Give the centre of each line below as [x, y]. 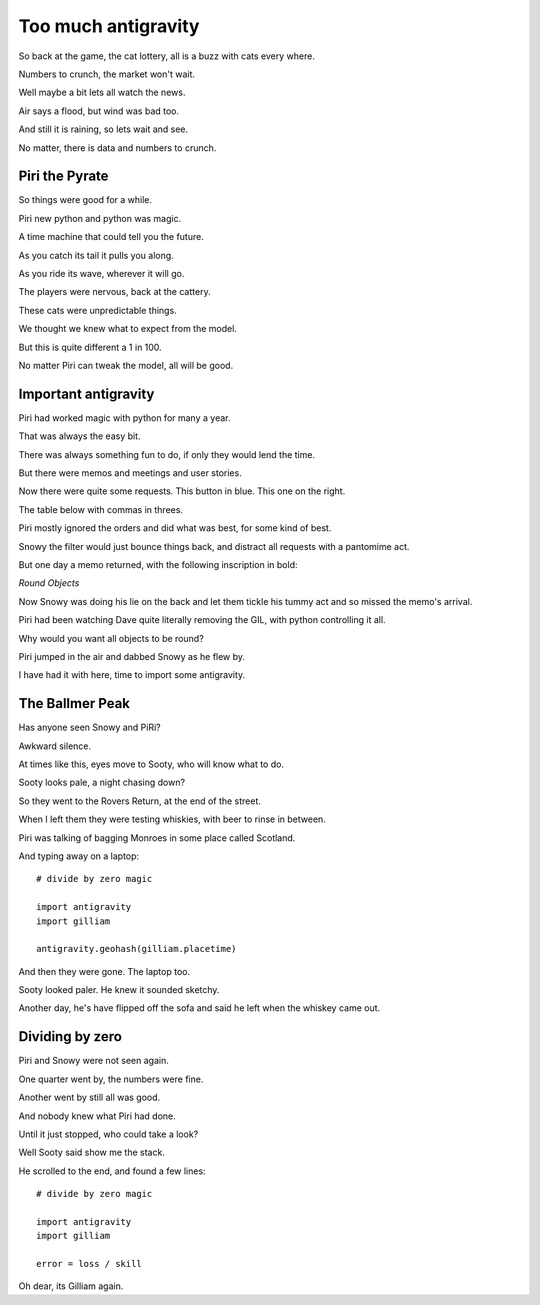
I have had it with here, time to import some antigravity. [132, 675]
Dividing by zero [70, 1036]
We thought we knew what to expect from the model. [127, 329]
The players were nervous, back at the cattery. [114, 292]
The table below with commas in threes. [101, 509]
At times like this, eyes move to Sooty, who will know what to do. [151, 764]
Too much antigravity [109, 26]
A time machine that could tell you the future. [111, 237]
